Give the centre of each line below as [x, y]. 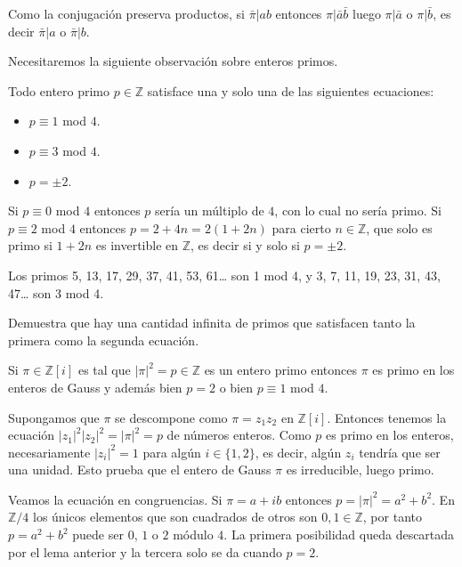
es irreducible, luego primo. [360, 470]
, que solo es [399, 227]
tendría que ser [400, 452]
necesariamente [49, 452]
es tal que [104, 370]
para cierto [301, 227]
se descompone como [171, 417]
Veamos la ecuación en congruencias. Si [115, 499]
